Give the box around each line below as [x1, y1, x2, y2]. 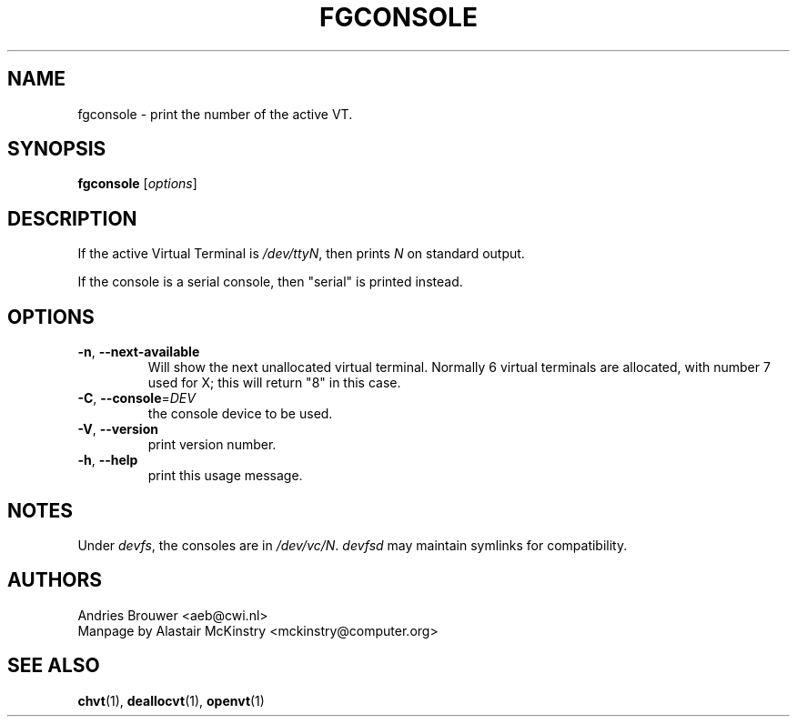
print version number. [147, 437, 277, 453]
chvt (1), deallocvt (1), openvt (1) [77, 692, 265, 709]
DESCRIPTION [7, 206, 137, 230]
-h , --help [77, 452, 138, 468]
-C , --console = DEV [77, 390, 196, 407]
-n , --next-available [77, 344, 200, 360]
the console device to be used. [147, 406, 333, 422]
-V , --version [77, 421, 158, 437]
